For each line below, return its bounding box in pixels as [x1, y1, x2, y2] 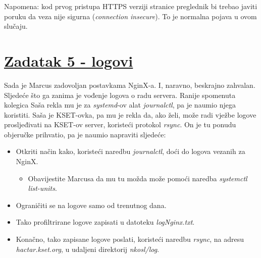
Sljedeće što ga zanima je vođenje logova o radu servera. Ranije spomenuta [4, 89, 236, 100]
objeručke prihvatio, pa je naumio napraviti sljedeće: [4, 129, 166, 139]
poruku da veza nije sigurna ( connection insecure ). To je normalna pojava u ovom [4, 11, 257, 21]
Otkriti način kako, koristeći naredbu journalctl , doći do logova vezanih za [16, 146, 245, 157]
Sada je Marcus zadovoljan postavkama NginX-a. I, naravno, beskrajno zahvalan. [4, 79, 255, 90]
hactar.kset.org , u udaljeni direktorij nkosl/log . [16, 243, 160, 254]
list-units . [28, 183, 57, 193]
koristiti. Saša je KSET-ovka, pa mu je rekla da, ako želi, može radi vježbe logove [4, 109, 256, 120]
